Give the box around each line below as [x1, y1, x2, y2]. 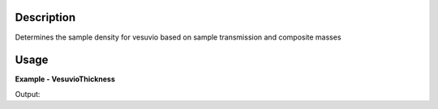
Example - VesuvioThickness [15, 74, 115, 84]
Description [15, 10, 76, 24]
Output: [15, 89, 41, 99]
